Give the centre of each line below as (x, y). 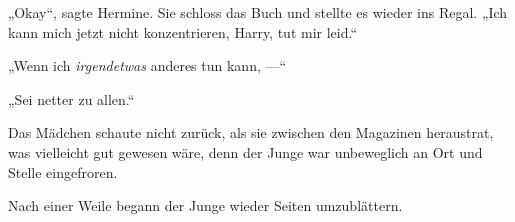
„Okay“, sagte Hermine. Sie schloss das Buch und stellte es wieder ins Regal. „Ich (258, 12)
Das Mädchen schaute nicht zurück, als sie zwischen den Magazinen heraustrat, (251, 132)
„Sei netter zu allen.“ (71, 98)
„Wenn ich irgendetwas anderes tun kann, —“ (147, 65)
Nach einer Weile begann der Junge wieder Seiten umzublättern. (205, 205)
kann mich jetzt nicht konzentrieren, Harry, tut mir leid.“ (183, 31)
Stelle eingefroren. (63, 171)
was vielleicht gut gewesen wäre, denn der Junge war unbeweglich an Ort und (245, 151)
